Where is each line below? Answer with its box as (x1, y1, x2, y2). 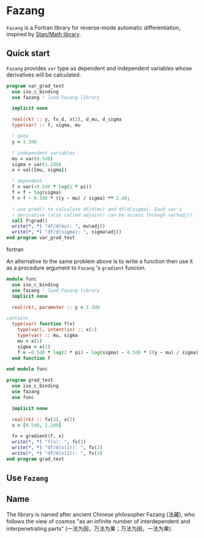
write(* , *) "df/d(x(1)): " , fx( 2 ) (12, 445, 103, 451)
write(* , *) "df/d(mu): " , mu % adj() (12, 223, 105, 230)
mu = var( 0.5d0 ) (12, 156, 53, 162)
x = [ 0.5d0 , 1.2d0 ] (12, 422, 62, 428)
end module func (6, 366, 48, 373)
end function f (12, 355, 51, 362)
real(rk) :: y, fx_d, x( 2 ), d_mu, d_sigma (12, 116, 122, 123)
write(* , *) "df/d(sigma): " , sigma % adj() (12, 229, 122, 235)
